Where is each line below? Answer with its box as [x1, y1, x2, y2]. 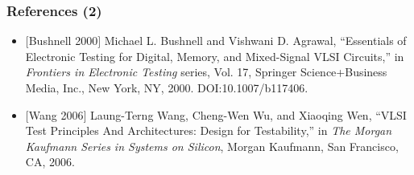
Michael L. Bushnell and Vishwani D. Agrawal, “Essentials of [104, 32, 407, 49]
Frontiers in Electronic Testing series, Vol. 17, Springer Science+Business [25, 63, 387, 80]
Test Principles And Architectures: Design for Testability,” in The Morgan [25, 122, 392, 139]
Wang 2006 [28, 106, 84, 123]
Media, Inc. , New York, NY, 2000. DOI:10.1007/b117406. [25, 79, 308, 96]
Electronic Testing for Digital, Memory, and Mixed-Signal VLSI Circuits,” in [25, 47, 404, 64]
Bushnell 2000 [28, 32, 98, 49]
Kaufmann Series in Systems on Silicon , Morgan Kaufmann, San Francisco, [25, 137, 399, 154]
